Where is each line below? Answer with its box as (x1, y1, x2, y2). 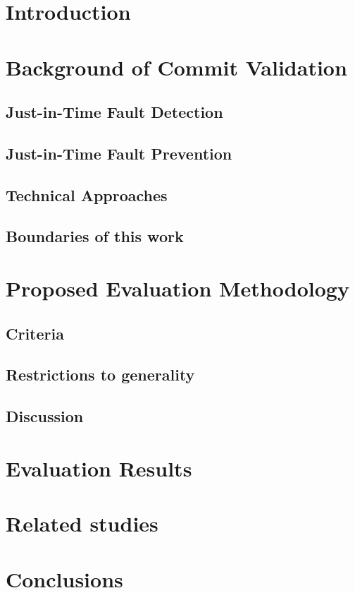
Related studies (6, 509, 158, 538)
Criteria (6, 322, 64, 344)
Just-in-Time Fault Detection (6, 101, 223, 123)
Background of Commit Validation (6, 52, 347, 81)
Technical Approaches (6, 184, 168, 205)
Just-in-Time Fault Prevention (6, 142, 232, 164)
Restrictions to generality (6, 364, 195, 385)
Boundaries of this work (6, 225, 184, 247)
